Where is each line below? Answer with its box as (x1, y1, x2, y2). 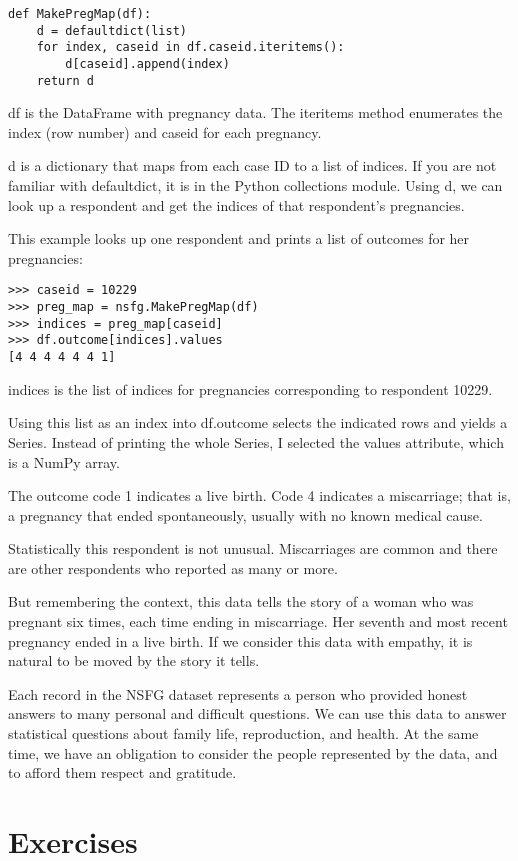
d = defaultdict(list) (36, 23, 187, 38)
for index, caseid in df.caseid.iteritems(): (36, 40, 345, 55)
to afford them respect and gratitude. (8, 762, 237, 783)
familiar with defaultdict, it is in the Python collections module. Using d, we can (8, 175, 503, 196)
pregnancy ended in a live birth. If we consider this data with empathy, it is (8, 630, 473, 651)
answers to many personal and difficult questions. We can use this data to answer (8, 703, 507, 724)
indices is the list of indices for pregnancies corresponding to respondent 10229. (8, 378, 493, 399)
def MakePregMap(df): (8, 7, 152, 21)
